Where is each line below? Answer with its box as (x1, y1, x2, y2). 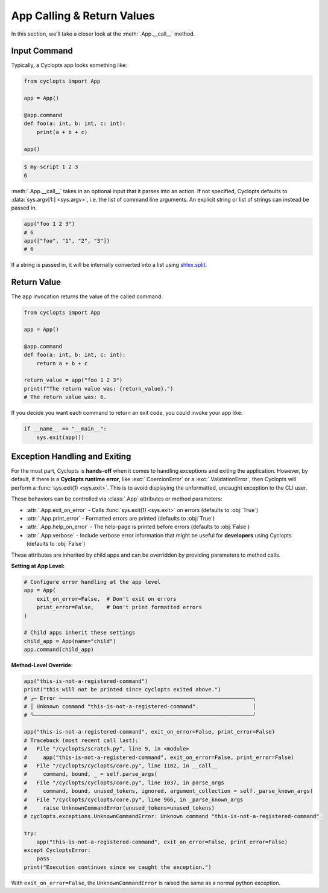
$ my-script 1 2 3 (24, 164, 78, 170)
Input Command (11, 46, 74, 56)
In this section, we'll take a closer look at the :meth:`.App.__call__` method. (11, 30, 195, 37)
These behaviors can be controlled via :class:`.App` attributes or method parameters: (11, 495, 222, 502)
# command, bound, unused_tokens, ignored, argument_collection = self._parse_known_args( (24, 788, 314, 795)
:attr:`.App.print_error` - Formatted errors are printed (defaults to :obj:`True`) (26, 515, 215, 522)
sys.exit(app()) (36, 434, 84, 441)
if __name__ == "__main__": (24, 426, 107, 432)
